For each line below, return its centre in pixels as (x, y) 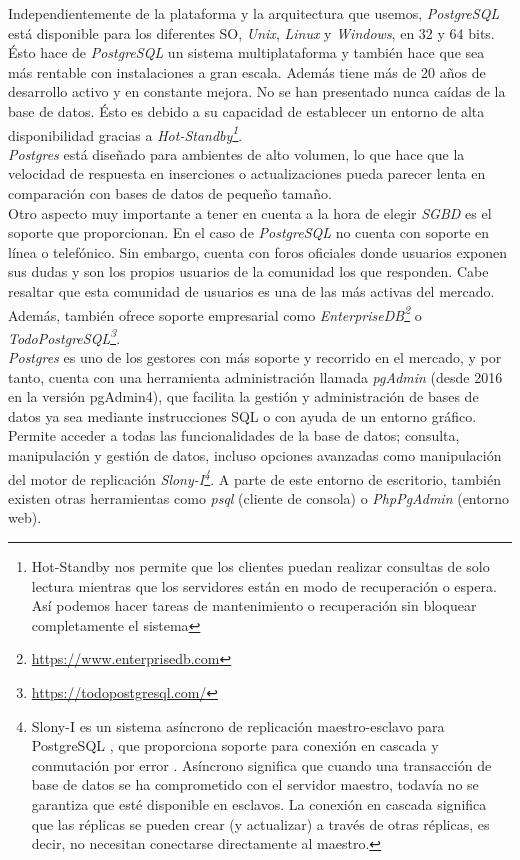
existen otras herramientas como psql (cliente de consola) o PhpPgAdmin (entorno (258, 497)
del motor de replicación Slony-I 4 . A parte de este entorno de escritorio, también (254, 477)
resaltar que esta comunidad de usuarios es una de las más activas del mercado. (251, 290)
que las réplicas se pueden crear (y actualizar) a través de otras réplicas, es (260, 823)
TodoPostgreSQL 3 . (64, 336)
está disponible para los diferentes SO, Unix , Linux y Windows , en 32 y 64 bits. (251, 32)
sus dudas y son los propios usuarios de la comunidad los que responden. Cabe (248, 271)
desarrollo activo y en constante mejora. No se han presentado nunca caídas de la (257, 91)
